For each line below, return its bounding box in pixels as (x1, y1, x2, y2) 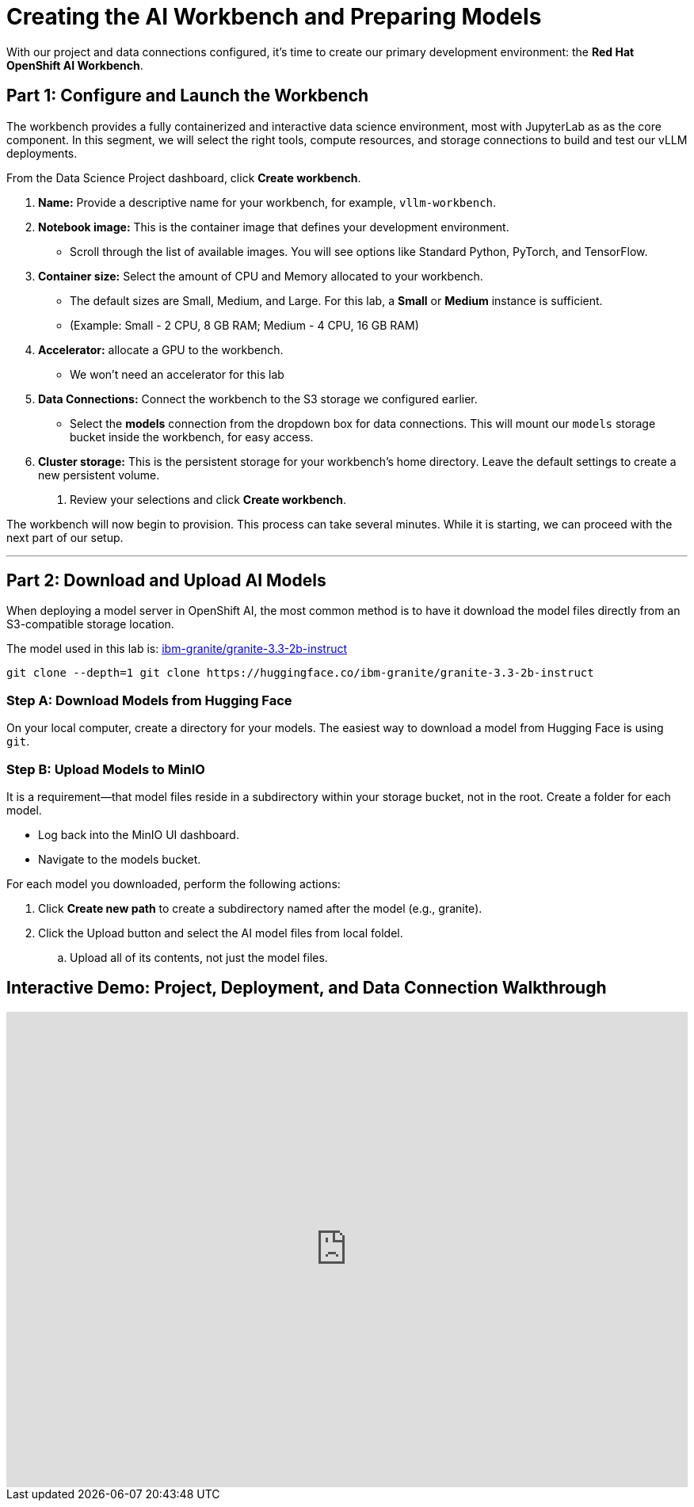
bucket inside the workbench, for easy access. (70, 429, 314, 444)
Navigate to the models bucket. (38, 852, 201, 866)
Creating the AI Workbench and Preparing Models (6, 3, 542, 30)
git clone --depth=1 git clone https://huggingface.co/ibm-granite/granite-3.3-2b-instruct (6, 666, 594, 680)
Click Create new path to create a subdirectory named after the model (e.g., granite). (38, 901, 482, 915)
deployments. (6, 146, 78, 160)
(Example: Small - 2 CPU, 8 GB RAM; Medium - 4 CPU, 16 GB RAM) (70, 318, 419, 332)
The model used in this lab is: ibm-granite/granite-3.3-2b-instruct (6, 642, 348, 656)
